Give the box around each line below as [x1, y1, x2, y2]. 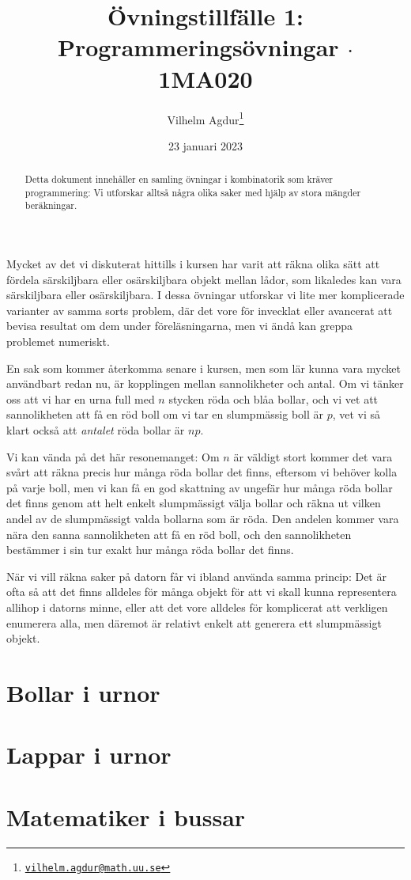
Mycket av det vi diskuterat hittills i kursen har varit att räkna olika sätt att [6, 256, 380, 272]
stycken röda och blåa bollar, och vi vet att [168, 390, 379, 407]
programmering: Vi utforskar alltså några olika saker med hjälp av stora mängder [25, 185, 361, 199]
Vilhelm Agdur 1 [167, 108, 244, 127]
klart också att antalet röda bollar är [6, 422, 185, 438]
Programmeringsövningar [57, 31, 339, 63]
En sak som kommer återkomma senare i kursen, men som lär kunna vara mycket [6, 359, 401, 376]
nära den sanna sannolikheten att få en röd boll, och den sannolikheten [6, 525, 352, 542]
